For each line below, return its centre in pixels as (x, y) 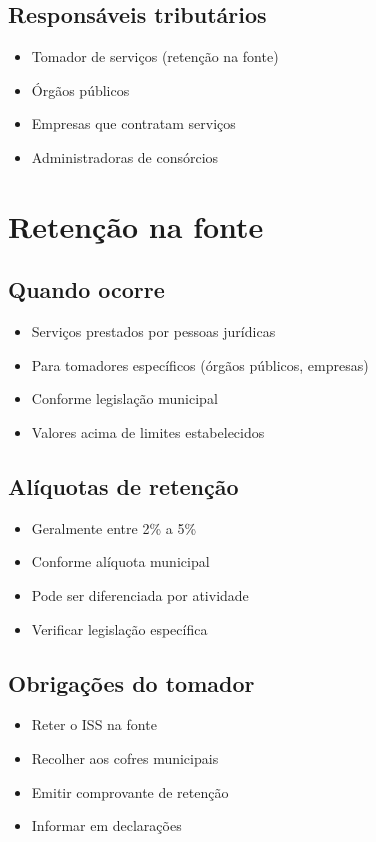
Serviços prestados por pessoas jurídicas (153, 331)
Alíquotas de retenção (123, 485)
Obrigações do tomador (131, 682)
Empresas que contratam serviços (133, 123)
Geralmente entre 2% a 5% (114, 527)
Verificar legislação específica (119, 628)
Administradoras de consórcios (125, 156)
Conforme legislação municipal (124, 398)
